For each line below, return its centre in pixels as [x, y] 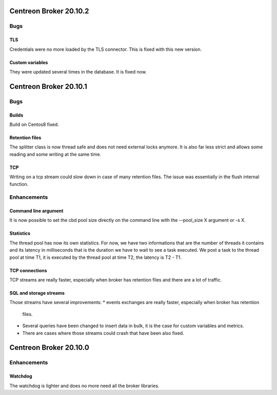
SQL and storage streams [37, 293]
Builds [16, 115]
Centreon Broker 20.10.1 [48, 87]
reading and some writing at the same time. [55, 154]
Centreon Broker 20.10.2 [49, 11]
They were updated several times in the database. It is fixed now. [78, 71]
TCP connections [28, 270]
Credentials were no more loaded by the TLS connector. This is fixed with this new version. [106, 49]
